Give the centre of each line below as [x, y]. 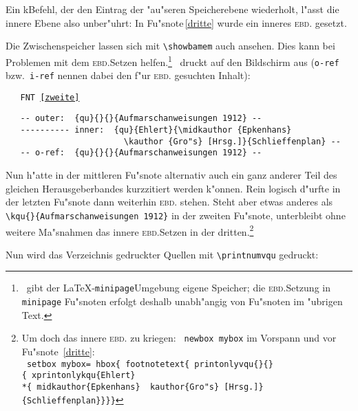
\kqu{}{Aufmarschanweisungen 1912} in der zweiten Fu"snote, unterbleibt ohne [176, 215]
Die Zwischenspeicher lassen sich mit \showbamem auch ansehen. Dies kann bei [170, 46]
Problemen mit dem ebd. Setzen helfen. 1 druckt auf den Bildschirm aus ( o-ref [172, 60]
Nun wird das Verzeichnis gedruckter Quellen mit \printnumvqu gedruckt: [162, 254]
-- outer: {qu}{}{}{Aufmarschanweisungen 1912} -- [141, 119]
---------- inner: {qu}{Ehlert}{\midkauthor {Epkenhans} [156, 130]
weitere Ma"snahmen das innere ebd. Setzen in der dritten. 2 [130, 230]
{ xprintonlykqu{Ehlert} [78, 376]
